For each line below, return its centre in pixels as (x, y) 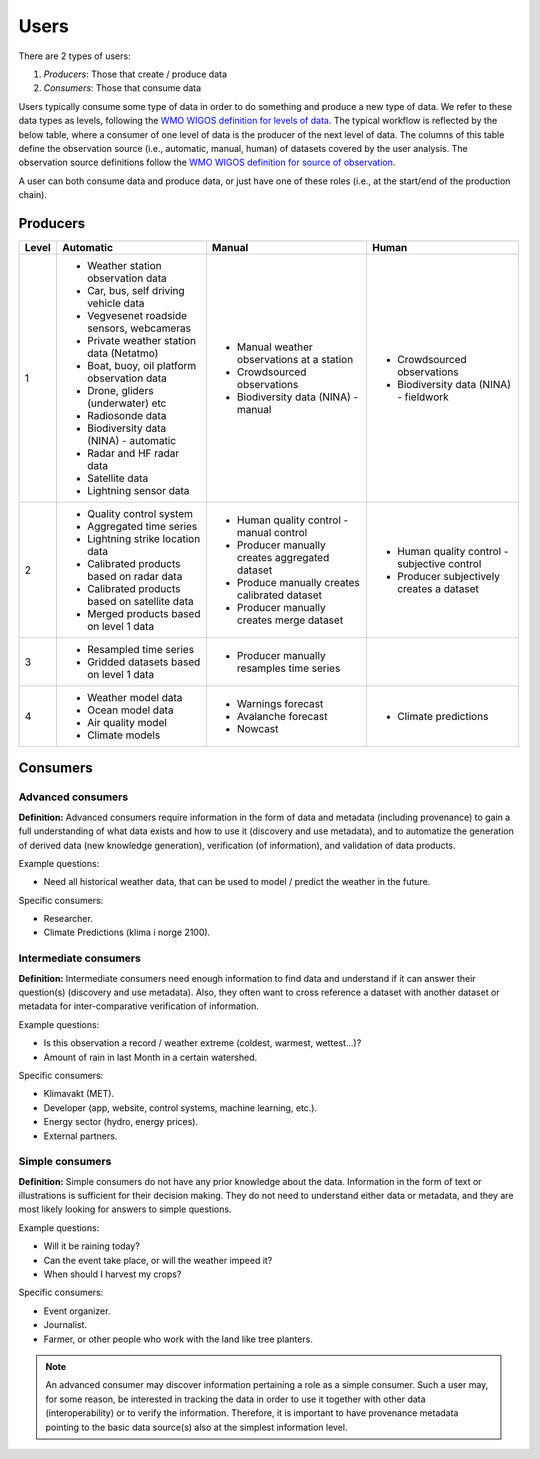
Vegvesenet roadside (137, 315)
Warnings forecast (280, 703)
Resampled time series (140, 649)
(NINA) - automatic (131, 440)
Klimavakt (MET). (79, 1094)
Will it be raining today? (91, 1246)
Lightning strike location (143, 538)
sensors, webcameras (139, 328)
